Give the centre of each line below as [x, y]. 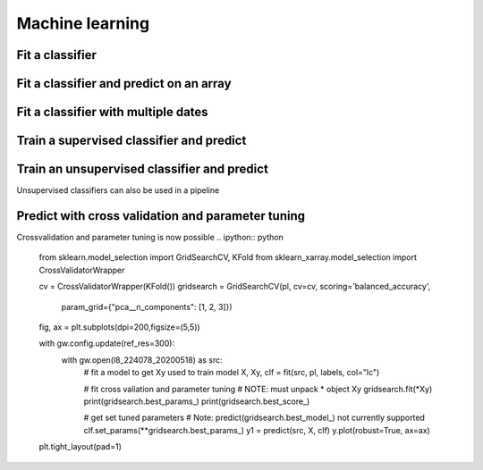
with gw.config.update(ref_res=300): [106, 343]
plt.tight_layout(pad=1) [80, 447]
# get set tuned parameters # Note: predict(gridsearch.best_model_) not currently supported [254, 418]
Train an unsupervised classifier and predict [142, 169]
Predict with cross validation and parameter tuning [161, 216]
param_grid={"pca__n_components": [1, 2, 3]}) [147, 306]
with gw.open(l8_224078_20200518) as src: [142, 360]
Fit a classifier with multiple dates [113, 112]
